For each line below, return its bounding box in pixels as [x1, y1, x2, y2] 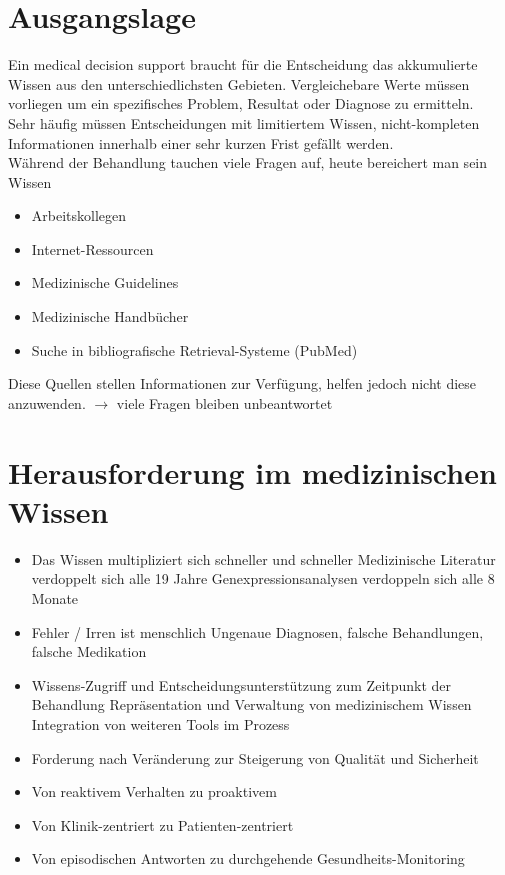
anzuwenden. [8, 392, 86, 413]
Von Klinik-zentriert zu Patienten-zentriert [31, 814, 294, 835]
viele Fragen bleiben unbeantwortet [116, 392, 333, 413]
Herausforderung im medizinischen [8, 451, 497, 492]
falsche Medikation [31, 641, 147, 662]
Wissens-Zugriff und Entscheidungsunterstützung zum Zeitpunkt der [31, 674, 452, 695]
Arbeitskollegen [31, 205, 127, 226]
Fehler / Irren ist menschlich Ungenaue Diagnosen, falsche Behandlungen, [31, 621, 484, 642]
